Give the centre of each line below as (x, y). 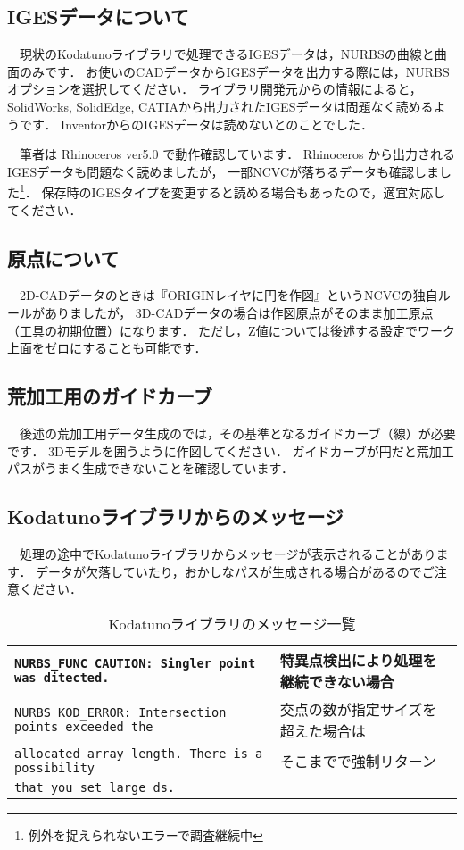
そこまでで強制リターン (358, 761)
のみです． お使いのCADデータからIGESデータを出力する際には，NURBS (234, 71)
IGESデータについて (98, 17)
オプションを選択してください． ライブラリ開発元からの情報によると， (215, 89)
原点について (63, 258)
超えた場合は (323, 730)
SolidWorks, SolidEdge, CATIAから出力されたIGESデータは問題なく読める (220, 106)
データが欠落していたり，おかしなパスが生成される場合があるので (229, 571)
